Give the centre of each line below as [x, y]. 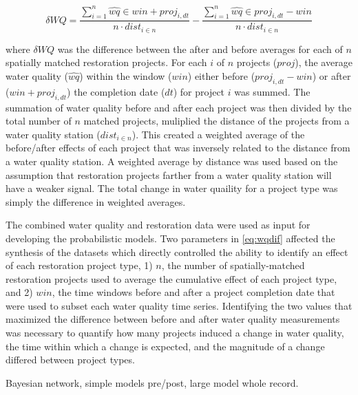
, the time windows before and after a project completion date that [193, 292]
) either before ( [221, 75]
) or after [331, 75]
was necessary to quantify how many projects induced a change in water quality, [175, 333]
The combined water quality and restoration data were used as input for [158, 225]
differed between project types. [70, 360]
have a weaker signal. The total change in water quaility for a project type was [172, 188]
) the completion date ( [116, 91]
